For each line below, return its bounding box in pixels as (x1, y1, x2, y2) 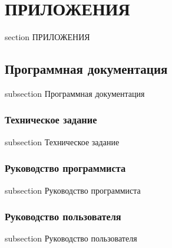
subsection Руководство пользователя (5, 232, 137, 244)
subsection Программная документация (5, 87, 145, 99)
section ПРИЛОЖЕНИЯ (5, 31, 90, 43)
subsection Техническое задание (5, 135, 120, 148)
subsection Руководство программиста (5, 184, 141, 196)
